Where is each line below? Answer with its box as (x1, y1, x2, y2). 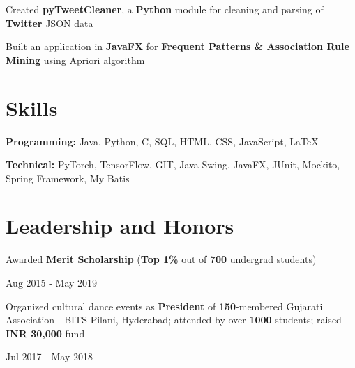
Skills (6, 93, 58, 122)
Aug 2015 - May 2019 (6, 275, 98, 289)
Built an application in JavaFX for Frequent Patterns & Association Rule (6, 39, 349, 54)
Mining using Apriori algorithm (6, 52, 145, 67)
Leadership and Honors (6, 211, 234, 240)
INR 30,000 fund (6, 326, 85, 340)
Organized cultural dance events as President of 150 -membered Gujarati (6, 298, 323, 313)
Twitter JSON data (6, 15, 93, 30)
